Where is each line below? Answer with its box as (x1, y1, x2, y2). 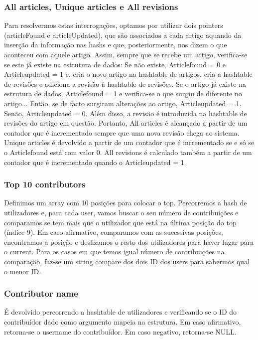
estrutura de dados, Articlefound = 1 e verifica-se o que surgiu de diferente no (4, 88, 242, 99)
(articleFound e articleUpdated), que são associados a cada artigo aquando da (4, 29, 242, 40)
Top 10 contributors (4, 178, 86, 190)
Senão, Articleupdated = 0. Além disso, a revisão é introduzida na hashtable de (4, 108, 247, 118)
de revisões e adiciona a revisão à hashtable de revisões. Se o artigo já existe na (4, 78, 246, 89)
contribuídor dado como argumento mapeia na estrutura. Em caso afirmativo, (4, 316, 241, 327)
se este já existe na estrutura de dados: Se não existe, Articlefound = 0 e (4, 59, 226, 69)
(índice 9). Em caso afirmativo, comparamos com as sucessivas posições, (4, 227, 223, 237)
